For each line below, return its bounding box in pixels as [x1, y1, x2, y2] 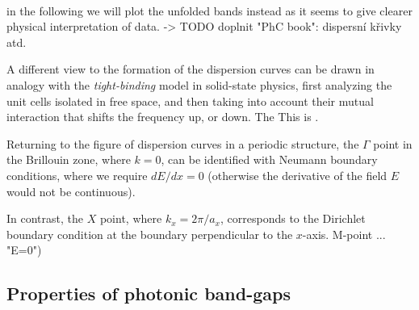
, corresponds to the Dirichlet [220, 210, 366, 227]
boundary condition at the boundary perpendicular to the [6, 225, 293, 242]
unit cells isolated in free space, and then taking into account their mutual [6, 92, 374, 109]
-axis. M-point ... [302, 225, 386, 242]
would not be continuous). [6, 182, 136, 199]
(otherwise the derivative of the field [207, 166, 388, 183]
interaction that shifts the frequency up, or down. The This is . [6, 108, 319, 125]
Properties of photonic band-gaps [6, 281, 291, 306]
